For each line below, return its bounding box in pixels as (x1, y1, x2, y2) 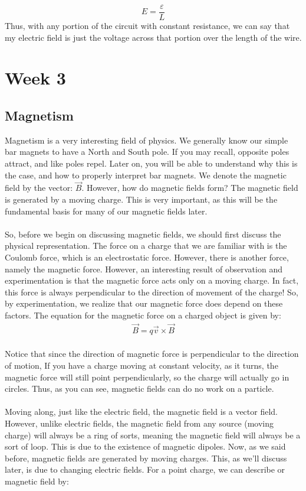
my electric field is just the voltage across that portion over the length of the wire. (5, 31, 302, 43)
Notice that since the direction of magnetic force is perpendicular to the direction (5, 347, 299, 360)
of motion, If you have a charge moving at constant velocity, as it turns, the (5, 359, 278, 371)
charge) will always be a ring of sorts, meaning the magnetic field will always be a (5, 428, 301, 441)
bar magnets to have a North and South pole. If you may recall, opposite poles (5, 145, 289, 158)
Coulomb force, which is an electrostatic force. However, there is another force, (5, 251, 289, 263)
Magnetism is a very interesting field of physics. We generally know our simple (5, 134, 288, 146)
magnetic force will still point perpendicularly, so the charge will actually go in (5, 370, 289, 383)
